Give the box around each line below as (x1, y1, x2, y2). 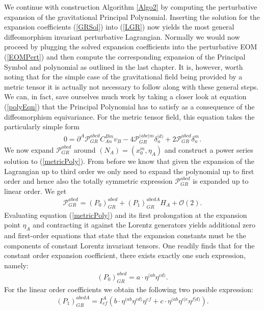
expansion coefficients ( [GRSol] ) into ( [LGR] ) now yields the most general (4, 21, 234, 32)
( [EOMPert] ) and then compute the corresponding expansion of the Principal (4, 51, 246, 62)
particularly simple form (4, 121, 80, 132)
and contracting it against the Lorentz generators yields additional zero (33, 219, 255, 230)
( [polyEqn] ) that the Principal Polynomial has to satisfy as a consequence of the (4, 101, 255, 111)
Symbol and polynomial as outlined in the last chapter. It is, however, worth (4, 61, 243, 72)
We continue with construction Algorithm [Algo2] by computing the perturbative (4, 2, 257, 12)
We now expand (4, 144, 54, 155)
